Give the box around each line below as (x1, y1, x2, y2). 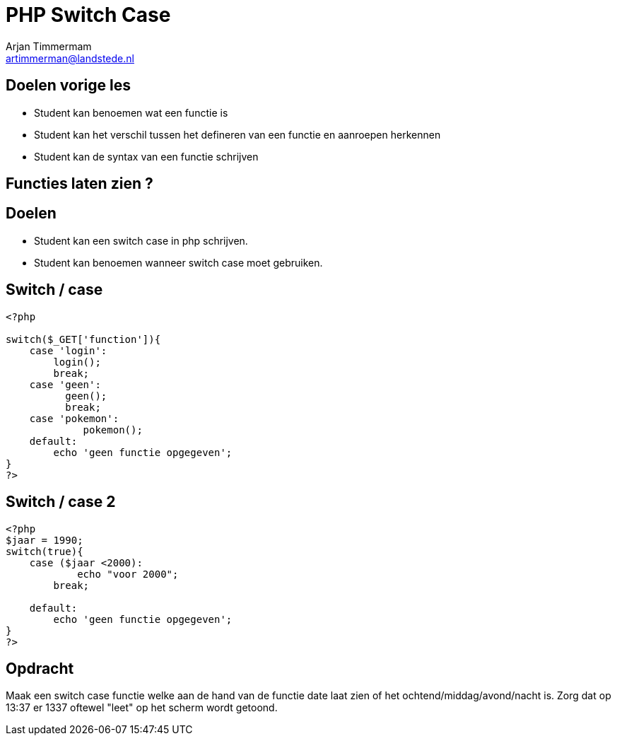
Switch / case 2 (6, 493, 116, 511)
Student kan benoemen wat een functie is (34, 106, 228, 119)
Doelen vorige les (6, 76, 131, 95)
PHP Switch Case (6, 3, 171, 27)
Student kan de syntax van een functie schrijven (34, 150, 259, 163)
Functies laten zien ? (6, 175, 153, 193)
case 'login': (29, 344, 107, 356)
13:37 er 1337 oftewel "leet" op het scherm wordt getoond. (6, 701, 278, 714)
